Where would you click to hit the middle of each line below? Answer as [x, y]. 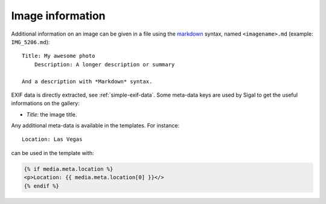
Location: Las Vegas [52, 139]
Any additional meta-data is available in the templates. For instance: [95, 126]
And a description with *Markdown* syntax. [87, 81]
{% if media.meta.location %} [69, 169]
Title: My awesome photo [59, 56]
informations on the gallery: [45, 103]
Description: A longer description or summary [104, 64]
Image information [58, 16]
